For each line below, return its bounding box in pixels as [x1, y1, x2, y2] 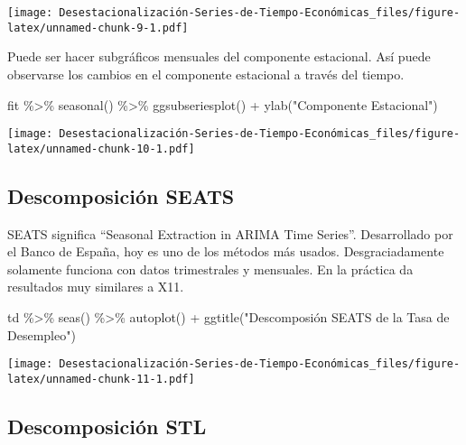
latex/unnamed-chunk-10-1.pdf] [7, 142, 195, 155]
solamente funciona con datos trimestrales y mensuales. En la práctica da [7, 259, 414, 278]
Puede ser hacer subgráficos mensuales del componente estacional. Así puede [7, 47, 431, 66]
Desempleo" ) [7, 325, 76, 344]
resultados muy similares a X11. [7, 277, 184, 296]
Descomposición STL [7, 412, 207, 440]
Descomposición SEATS [7, 181, 235, 209]
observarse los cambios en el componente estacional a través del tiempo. [7, 64, 405, 83]
